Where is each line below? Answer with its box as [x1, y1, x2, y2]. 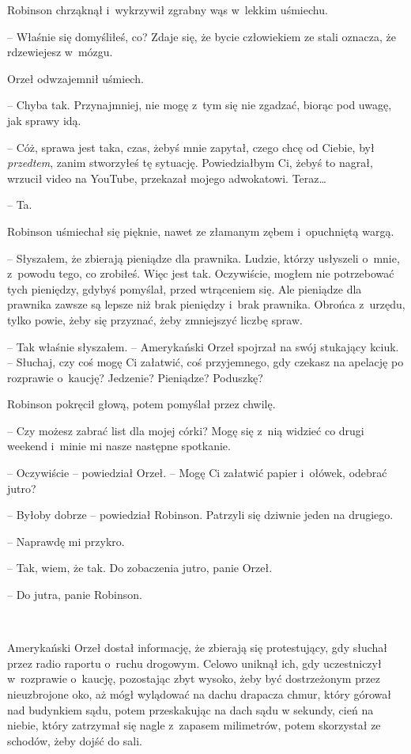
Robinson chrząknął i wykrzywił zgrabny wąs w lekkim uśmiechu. [7, 2, 328, 17]
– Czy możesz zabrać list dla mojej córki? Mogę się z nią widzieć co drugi [7, 422, 364, 438]
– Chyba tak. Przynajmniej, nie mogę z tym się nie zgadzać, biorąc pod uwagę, [7, 97, 392, 113]
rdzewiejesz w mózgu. [7, 44, 113, 60]
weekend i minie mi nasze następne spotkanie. [7, 438, 231, 454]
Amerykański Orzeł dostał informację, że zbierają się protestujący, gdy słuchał [7, 639, 387, 656]
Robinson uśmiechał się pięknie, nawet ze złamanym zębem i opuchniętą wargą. [7, 222, 394, 239]
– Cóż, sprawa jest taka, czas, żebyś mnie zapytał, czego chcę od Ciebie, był [7, 138, 375, 155]
